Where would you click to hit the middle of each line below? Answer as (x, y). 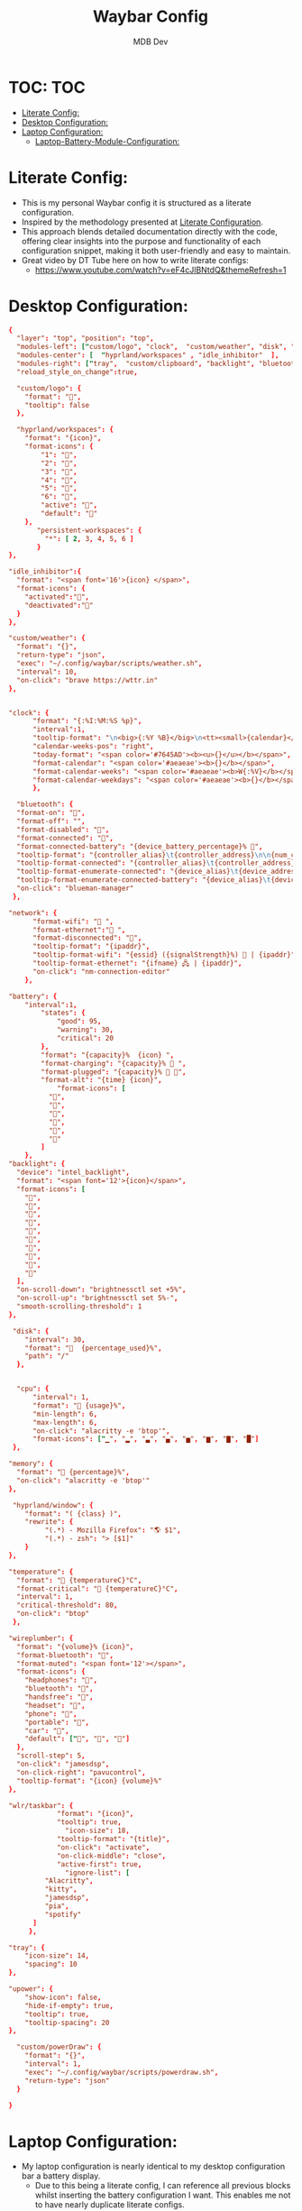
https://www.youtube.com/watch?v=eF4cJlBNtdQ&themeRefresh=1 (160, 270)
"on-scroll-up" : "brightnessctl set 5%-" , (97, 1298)
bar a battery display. (61, 2176)
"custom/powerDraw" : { (59, 2047)
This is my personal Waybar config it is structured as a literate (136, 202)
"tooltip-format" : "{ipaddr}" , (91, 947)
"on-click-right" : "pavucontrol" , (81, 1772)
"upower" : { (31, 1989)
